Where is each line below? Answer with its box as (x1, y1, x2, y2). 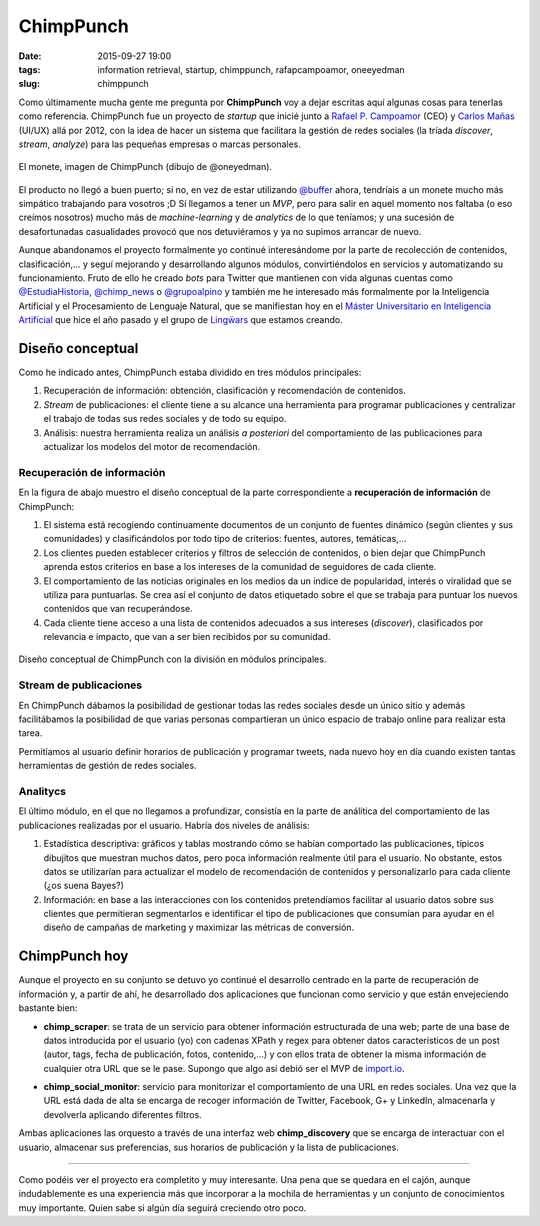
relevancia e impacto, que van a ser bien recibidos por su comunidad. (43, 631, 331, 643)
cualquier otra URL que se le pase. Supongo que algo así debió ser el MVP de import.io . (43, 1062, 405, 1074)
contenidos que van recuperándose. (43, 603, 194, 615)
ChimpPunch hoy (18, 948, 129, 965)
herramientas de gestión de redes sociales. (18, 760, 197, 772)
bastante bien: (18, 1002, 78, 1014)
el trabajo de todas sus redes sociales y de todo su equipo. (43, 413, 287, 425)
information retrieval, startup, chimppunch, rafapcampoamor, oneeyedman (97, 63, 405, 75)
